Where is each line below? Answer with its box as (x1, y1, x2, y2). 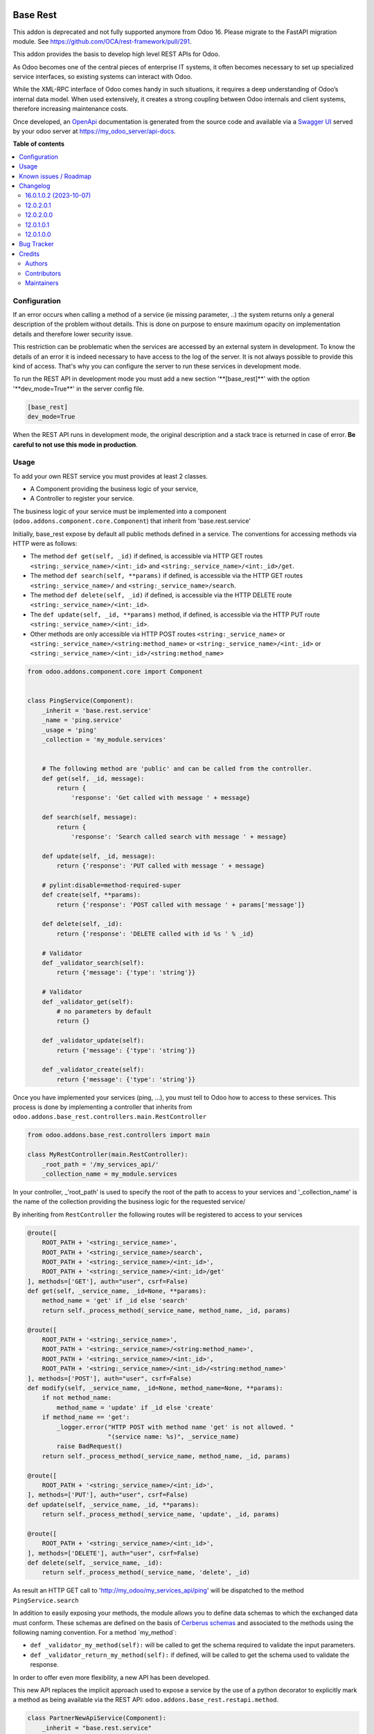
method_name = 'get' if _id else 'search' (42, 1297, 188, 1305)
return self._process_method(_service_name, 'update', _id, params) (42, 1511, 280, 1518)
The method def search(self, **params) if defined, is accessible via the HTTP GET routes (30, 572, 303, 580)
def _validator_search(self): (42, 959, 145, 967)
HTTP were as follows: (12, 540, 78, 547)
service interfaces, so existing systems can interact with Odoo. (12, 73, 193, 81)
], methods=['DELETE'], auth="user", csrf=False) (27, 1549, 199, 1557)
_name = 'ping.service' (42, 716, 123, 724)
